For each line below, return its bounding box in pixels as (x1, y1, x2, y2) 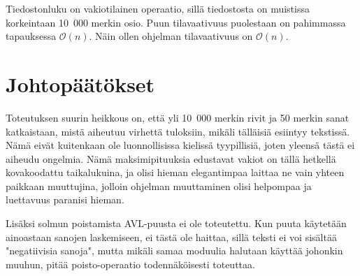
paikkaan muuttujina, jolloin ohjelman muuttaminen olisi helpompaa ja (6, 178, 312, 193)
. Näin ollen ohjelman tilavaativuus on (89, 29, 253, 43)
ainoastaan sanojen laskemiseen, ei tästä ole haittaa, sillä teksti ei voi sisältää (6, 229, 337, 244)
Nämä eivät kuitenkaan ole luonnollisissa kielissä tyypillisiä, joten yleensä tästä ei (6, 138, 355, 152)
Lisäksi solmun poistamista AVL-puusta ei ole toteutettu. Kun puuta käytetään (6, 216, 347, 231)
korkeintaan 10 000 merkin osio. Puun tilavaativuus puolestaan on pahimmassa (6, 15, 346, 29)
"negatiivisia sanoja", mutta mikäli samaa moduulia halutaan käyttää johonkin (6, 243, 343, 258)
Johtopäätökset (6, 69, 155, 98)
